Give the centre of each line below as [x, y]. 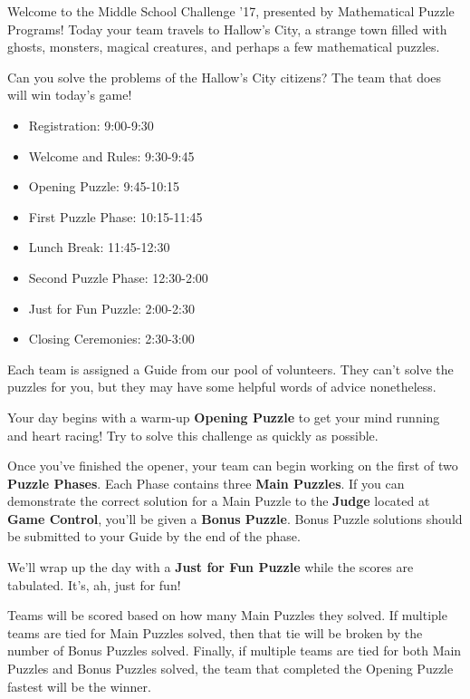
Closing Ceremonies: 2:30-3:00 [111, 339]
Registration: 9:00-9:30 [91, 125]
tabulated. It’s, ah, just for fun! [94, 584]
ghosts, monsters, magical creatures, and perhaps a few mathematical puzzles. [224, 47]
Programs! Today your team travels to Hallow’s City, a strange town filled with [227, 29]
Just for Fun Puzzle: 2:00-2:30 [111, 308]
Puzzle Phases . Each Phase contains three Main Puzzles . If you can [206, 483]
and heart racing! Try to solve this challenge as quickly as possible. [193, 435]
